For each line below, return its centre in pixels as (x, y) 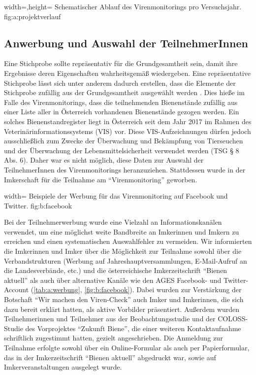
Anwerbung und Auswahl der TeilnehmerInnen (126, 43)
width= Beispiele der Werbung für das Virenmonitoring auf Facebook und (116, 196)
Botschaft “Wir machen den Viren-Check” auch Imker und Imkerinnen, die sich (124, 299)
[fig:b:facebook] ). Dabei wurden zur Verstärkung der (163, 290)
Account (16, 290)
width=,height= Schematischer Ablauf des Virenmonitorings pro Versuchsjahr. (123, 6)
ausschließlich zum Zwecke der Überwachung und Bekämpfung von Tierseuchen (124, 141)
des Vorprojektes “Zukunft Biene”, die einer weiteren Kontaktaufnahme (133, 328)
